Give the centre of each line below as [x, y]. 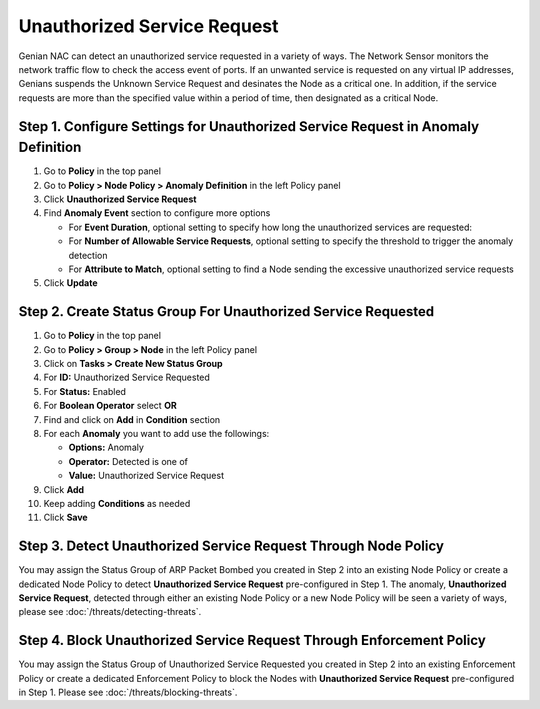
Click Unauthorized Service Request [120, 199]
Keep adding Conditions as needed [117, 503]
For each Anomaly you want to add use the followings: [156, 433]
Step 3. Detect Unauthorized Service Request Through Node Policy [231, 546]
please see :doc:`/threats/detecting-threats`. [110, 612]
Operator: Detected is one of [128, 461]
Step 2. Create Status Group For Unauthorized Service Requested [226, 311]
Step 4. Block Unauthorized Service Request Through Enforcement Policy [252, 640]
